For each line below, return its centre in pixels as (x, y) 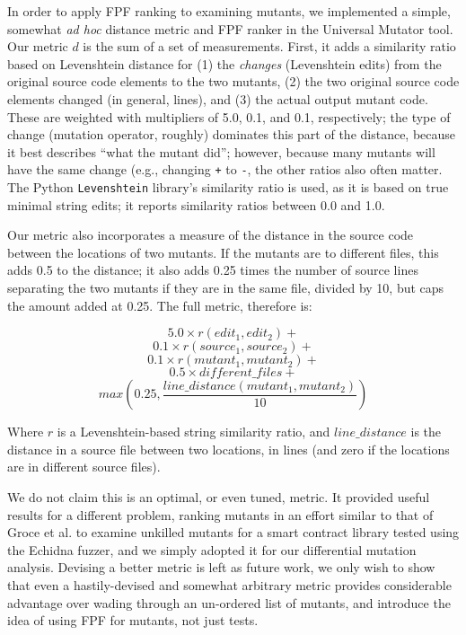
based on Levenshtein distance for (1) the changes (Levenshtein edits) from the (224, 63)
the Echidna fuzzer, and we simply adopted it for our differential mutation (212, 549)
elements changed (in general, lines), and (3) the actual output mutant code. (218, 98)
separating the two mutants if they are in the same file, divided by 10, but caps (226, 288)
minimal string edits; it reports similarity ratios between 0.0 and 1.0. (196, 204)
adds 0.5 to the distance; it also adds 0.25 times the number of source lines (213, 270)
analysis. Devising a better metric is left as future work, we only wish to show (221, 567)
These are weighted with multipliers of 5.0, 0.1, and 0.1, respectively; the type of (229, 116)
